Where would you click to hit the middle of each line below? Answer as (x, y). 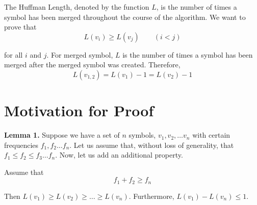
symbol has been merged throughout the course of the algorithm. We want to (125, 17)
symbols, (142, 135)
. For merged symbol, (80, 54)
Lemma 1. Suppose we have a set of (62, 135)
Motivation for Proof (79, 110)
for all (14, 54)
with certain (211, 135)
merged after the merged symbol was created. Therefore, (92, 65)
